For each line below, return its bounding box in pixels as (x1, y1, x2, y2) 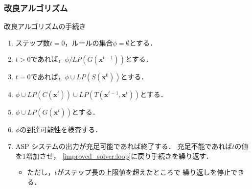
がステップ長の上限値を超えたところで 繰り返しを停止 (57, 167, 231, 177)
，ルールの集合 (65, 37, 113, 47)
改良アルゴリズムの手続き (4, 21, 86, 31)
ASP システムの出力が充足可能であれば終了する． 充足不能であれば (15, 141, 232, 151)
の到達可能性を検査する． (20, 124, 102, 135)
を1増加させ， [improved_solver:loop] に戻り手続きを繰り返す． (15, 150, 213, 161)
